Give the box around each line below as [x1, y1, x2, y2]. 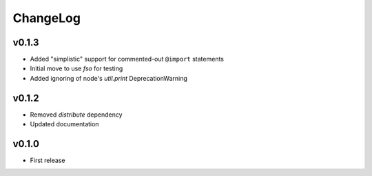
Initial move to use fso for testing [30, 64, 123, 72]
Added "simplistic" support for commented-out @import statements [30, 55, 224, 63]
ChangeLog [12, 10, 81, 26]
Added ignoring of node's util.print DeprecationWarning [30, 74, 187, 82]
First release [30, 156, 65, 165]
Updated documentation [30, 120, 99, 128]
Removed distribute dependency [30, 110, 123, 119]
